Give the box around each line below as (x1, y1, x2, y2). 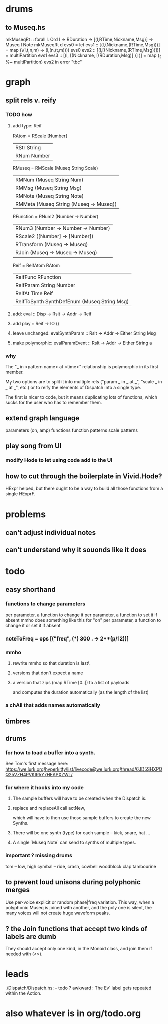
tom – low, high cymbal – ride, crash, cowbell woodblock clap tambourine (5, 863, 156, 869)
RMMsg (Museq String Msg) (15, 184, 82, 191)
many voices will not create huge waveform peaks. (5, 910, 110, 916)
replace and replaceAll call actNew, (12, 805, 85, 811)
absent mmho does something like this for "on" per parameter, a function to (5, 617, 161, 623)
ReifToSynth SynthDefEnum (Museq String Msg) (15, 298, 129, 305)
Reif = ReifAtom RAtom (12, 262, 60, 268)
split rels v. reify (5, 96, 57, 105)
